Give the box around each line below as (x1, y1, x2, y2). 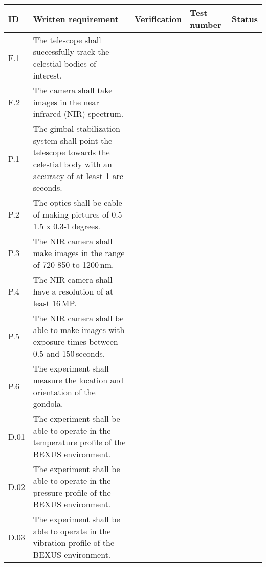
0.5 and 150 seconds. (33, 347, 105, 359)
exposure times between (33, 336, 118, 347)
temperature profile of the (33, 436, 126, 448)
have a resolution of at (33, 285, 114, 297)
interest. (33, 69, 62, 81)
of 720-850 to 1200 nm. (33, 259, 114, 270)
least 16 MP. (33, 297, 77, 309)
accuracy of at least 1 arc (33, 170, 123, 182)
